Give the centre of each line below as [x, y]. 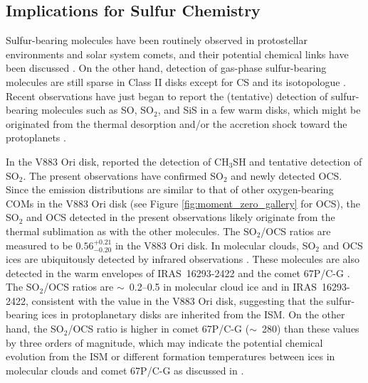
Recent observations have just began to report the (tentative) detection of [167, 96]
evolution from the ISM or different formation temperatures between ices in [170, 356]
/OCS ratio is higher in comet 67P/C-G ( [159, 329]
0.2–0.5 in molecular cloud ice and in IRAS [223, 287]
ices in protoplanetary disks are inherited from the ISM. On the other [193, 314]
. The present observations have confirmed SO [123, 175]
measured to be [39, 245]
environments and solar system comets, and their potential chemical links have [177, 54]
